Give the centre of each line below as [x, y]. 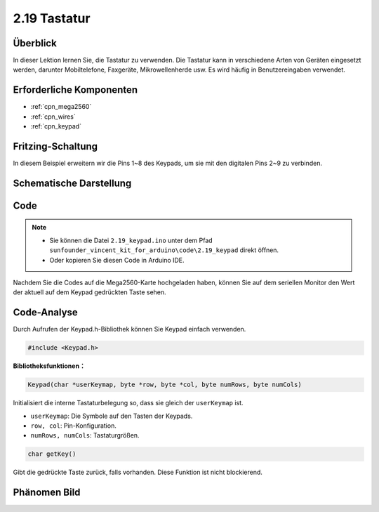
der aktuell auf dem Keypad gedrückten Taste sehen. [89, 292]
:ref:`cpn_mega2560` [61, 107]
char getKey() [52, 454]
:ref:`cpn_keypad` [56, 126]
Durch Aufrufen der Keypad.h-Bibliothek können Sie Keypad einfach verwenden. [129, 329]
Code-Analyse [46, 313]
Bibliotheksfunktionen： [49, 366]
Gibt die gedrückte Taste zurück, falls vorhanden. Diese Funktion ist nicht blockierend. [138, 472]
